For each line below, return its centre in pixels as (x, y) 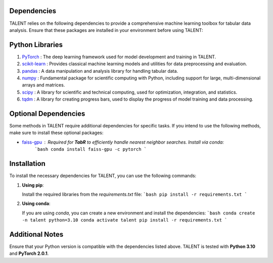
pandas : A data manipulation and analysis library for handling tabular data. (100, 71)
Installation (27, 164)
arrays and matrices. (43, 85)
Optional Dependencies (47, 114)
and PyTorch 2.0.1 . (29, 253)
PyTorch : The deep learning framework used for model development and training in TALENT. (119, 57)
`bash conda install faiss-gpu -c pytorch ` (91, 149)
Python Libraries (36, 45)
